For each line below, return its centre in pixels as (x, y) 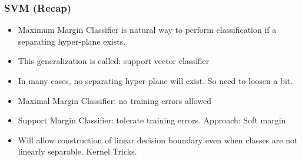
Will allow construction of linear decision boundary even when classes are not (158, 140)
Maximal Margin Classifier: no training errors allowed (115, 100)
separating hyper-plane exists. (72, 41)
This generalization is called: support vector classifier (114, 61)
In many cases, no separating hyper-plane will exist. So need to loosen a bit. (155, 80)
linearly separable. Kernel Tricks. (77, 151)
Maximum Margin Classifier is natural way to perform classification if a (147, 30)
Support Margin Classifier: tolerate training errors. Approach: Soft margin (152, 120)
